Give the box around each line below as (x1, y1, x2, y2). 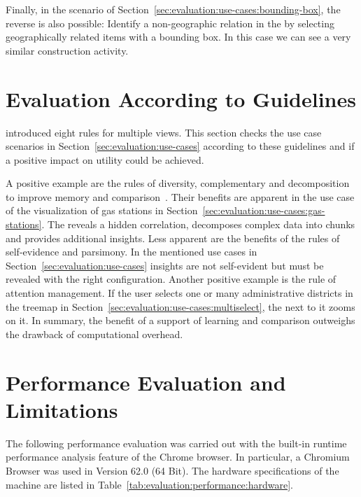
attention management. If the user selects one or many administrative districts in (6, 286, 353, 300)
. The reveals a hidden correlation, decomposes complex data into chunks (41, 217, 355, 232)
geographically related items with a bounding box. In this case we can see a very (6, 29, 351, 44)
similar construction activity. (6, 43, 129, 57)
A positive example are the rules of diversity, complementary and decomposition (6, 176, 350, 190)
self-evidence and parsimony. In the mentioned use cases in (6, 244, 257, 259)
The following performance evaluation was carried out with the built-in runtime (6, 435, 347, 450)
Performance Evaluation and (6, 367, 286, 396)
